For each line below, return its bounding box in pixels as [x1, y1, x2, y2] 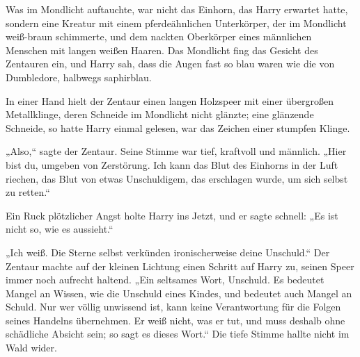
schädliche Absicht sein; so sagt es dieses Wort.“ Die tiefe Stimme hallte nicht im [6, 326, 350, 341]
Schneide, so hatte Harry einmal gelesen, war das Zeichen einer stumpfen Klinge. [6, 120, 350, 135]
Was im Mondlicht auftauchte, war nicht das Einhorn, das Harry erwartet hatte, [6, 2, 348, 16]
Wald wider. [6, 340, 57, 355]
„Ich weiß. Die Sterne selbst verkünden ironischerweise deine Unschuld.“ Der [6, 244, 330, 259]
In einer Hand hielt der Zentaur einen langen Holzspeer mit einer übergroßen [6, 93, 334, 108]
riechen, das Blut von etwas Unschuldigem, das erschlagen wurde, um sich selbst [6, 171, 348, 185]
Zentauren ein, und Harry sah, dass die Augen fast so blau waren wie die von [6, 56, 335, 71]
